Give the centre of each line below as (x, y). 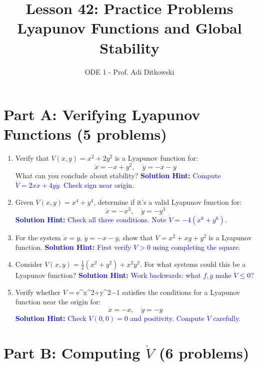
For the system (38, 237)
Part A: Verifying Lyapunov (102, 114)
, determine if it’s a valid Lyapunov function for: (168, 202)
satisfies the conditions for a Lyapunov (181, 292)
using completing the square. (197, 247)
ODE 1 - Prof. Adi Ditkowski (129, 71)
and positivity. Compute (167, 318)
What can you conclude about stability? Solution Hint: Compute (118, 175)
